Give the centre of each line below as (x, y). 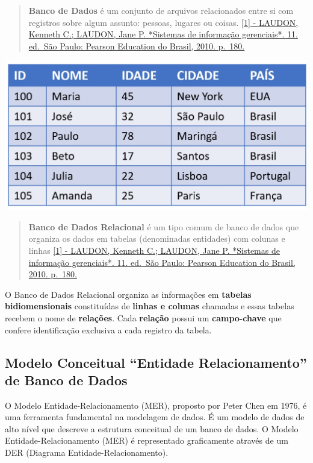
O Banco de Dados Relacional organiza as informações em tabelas (128, 294)
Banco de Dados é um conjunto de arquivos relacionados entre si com (161, 10)
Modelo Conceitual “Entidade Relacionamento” (156, 362)
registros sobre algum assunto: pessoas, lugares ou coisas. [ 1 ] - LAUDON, (163, 22)
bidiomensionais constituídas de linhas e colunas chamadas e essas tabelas (150, 306)
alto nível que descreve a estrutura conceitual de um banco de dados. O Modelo (152, 428)
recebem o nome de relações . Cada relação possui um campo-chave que (143, 317)
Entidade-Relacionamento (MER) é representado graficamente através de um (147, 440)
